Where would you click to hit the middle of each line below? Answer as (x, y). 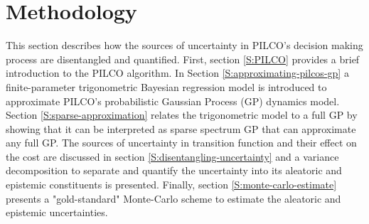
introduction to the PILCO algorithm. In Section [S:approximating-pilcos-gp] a (177, 73)
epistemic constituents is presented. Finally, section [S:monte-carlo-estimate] (171, 185)
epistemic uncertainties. (57, 212)
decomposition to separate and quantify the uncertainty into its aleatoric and (174, 170)
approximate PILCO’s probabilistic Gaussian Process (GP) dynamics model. (173, 101)
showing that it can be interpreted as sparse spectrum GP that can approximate (181, 128)
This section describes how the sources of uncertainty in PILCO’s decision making (184, 45)
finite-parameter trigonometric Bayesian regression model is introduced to (166, 86)
